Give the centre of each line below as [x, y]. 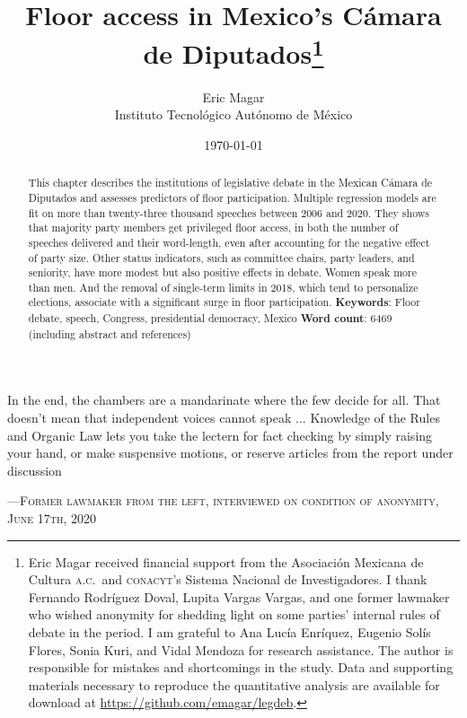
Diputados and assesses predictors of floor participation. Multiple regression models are [232, 197]
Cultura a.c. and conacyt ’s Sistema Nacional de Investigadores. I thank [228, 579]
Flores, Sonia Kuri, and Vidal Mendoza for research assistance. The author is [241, 649]
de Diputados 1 [233, 52]
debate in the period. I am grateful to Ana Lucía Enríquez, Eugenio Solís [229, 631]
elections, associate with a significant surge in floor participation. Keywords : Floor [224, 302]
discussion [35, 470]
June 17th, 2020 [52, 518]
